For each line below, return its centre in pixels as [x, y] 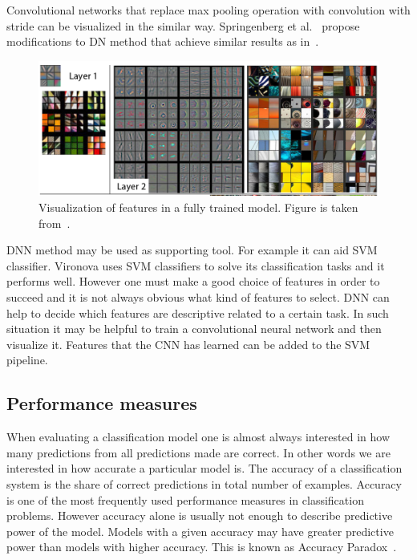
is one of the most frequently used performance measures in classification [185, 499]
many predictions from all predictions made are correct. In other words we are [198, 452]
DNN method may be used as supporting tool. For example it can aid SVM [192, 250]
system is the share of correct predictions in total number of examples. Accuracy [204, 483]
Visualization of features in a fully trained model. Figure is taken [198, 207]
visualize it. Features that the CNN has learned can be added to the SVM [188, 344]
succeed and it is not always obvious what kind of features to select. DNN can [198, 296]
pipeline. [27, 360]
